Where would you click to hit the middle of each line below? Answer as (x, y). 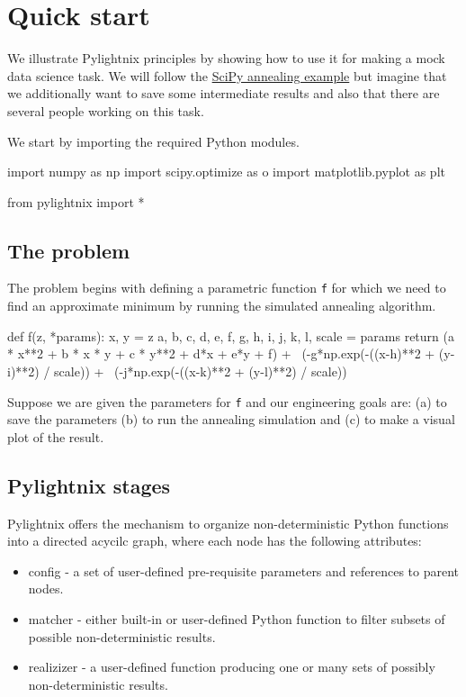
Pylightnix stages (89, 485)
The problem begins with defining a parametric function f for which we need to (227, 288)
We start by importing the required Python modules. (153, 141)
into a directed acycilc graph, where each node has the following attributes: (215, 541)
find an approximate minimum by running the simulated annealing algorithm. (222, 306)
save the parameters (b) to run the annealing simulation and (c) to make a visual (231, 419)
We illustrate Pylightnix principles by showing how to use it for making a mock (226, 58)
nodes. (46, 588)
